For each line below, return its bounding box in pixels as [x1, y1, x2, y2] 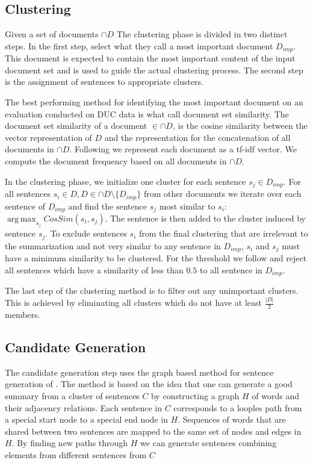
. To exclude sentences [45, 227, 127, 240]
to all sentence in [199, 263, 262, 276]
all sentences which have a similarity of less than [5, 263, 184, 276]
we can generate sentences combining [140, 437, 277, 449]
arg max [7, 214, 36, 223]
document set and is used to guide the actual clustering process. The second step [5, 63, 303, 76]
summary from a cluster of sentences [5, 390, 140, 402]
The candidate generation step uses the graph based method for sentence [5, 365, 274, 378]
